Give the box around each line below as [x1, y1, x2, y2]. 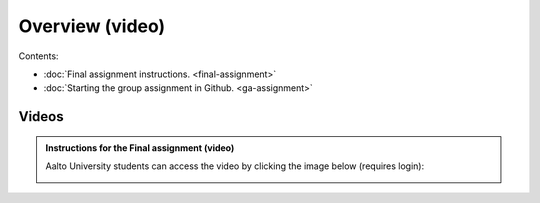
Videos [18, 108, 64, 125]
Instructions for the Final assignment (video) [45, 141, 235, 154]
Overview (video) [18, 15, 166, 37]
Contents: [18, 50, 59, 62]
